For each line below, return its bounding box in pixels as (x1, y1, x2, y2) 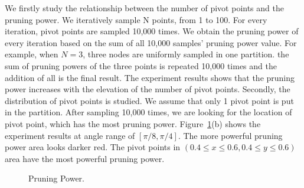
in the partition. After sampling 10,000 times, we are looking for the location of (5, 106, 292, 118)
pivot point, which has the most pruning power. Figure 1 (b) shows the (5, 117, 261, 129)
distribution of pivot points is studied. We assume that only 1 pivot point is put (5, 94, 294, 106)
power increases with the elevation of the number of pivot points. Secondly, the (5, 83, 290, 95)
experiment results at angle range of (5, 129, 135, 141)
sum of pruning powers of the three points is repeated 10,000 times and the (5, 59, 277, 72)
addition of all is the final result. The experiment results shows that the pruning (5, 71, 295, 83)
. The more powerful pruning (178, 129, 283, 141)
